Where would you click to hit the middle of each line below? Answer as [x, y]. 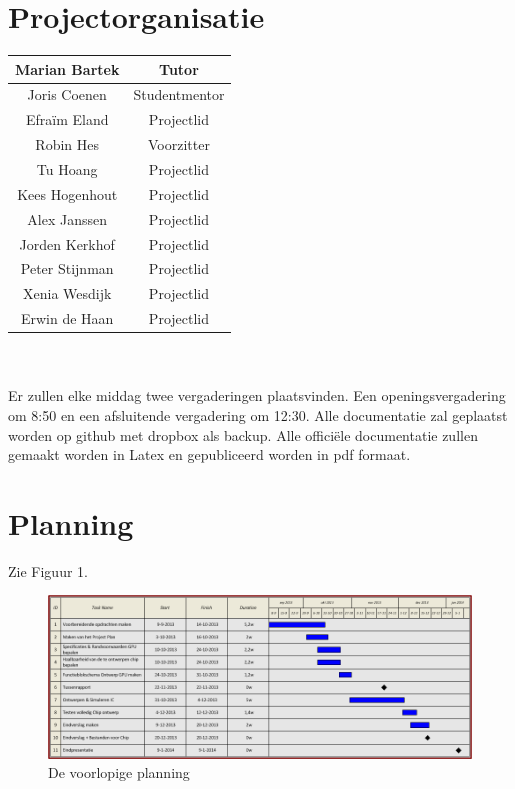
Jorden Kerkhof [67, 243]
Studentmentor [179, 94]
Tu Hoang [67, 169]
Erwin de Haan [67, 318]
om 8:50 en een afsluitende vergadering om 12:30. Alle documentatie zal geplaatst [258, 414]
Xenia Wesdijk [67, 293]
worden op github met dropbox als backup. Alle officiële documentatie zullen [243, 434]
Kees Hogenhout [67, 193]
